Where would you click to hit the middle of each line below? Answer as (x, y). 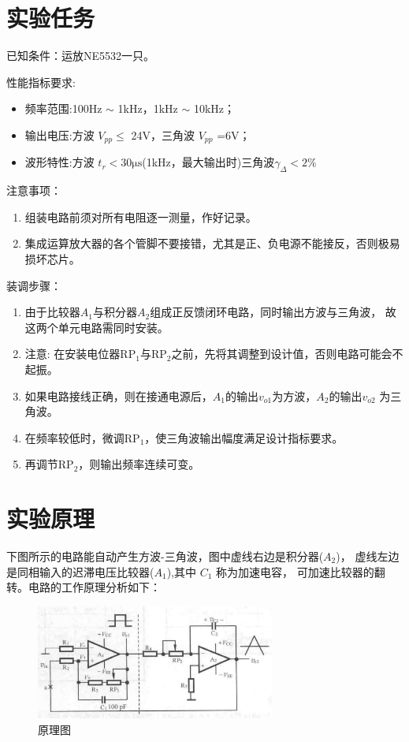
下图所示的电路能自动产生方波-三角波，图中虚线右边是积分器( (165, 556)
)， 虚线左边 (368, 556)
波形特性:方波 (59, 162)
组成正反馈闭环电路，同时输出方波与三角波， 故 (273, 312)
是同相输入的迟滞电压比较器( (80, 571)
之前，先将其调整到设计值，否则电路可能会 (282, 354)
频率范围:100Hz (63, 108)
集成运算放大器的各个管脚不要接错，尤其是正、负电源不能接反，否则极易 (212, 243)
